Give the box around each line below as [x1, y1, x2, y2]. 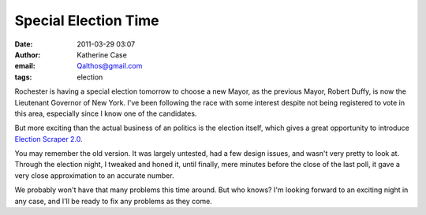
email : [14, 61, 35, 71]
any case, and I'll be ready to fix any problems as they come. [14, 196, 212, 206]
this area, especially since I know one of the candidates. [14, 109, 197, 118]
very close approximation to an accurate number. [14, 170, 174, 180]
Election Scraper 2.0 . [14, 134, 83, 143]
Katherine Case [77, 50, 128, 59]
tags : [14, 72, 32, 82]
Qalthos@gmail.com [77, 61, 143, 71]
